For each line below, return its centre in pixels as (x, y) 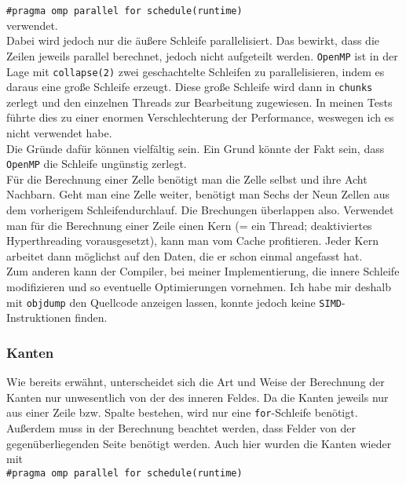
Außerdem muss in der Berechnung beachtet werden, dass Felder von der (181, 427)
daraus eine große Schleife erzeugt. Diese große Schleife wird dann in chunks (190, 87)
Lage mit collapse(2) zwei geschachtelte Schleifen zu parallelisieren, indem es (196, 71)
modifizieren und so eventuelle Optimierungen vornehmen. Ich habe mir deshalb (199, 286)
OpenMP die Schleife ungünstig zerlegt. (97, 164)
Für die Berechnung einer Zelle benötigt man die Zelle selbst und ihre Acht (187, 179)
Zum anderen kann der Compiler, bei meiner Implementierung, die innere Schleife (203, 271)
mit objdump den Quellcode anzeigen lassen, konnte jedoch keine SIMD (174, 302)
